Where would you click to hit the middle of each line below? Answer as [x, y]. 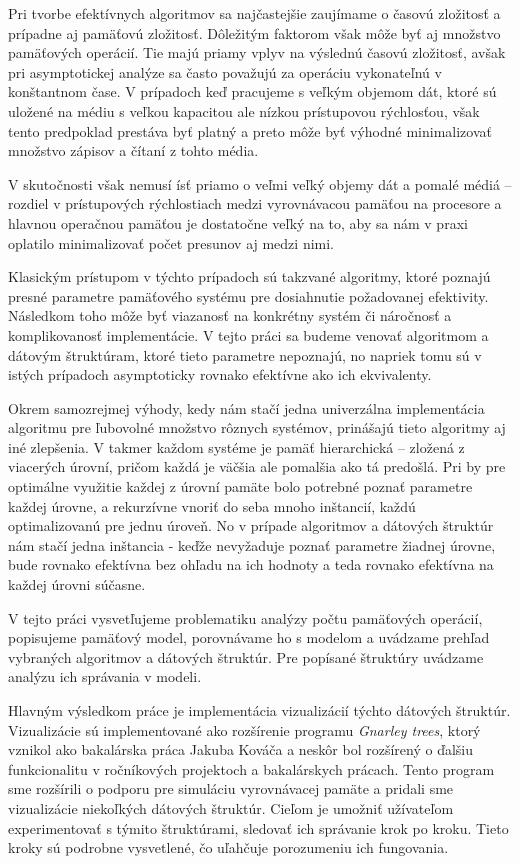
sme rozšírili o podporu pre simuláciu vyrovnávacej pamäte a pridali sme [231, 788]
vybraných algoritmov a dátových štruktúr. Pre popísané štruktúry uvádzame [246, 656]
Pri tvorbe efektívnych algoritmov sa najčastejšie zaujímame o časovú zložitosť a [254, 13]
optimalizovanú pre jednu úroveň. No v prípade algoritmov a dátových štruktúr [251, 525]
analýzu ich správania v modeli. [105, 676]
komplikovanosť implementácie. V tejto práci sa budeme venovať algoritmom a [248, 334]
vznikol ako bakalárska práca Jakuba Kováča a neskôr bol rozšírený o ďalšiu [241, 749]
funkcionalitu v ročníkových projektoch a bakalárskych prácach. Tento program [251, 768]
